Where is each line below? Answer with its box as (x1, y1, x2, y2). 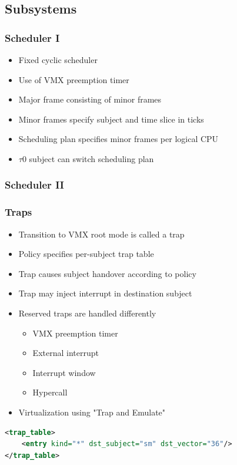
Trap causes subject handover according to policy (18, 267, 196, 279)
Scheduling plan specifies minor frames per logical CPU (18, 133, 219, 145)
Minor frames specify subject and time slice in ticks (18, 113, 204, 125)
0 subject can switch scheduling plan (22, 152, 154, 164)
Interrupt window (32, 366, 96, 378)
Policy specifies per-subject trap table (18, 248, 154, 260)
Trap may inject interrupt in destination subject (18, 287, 192, 299)
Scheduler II (5, 177, 64, 192)
